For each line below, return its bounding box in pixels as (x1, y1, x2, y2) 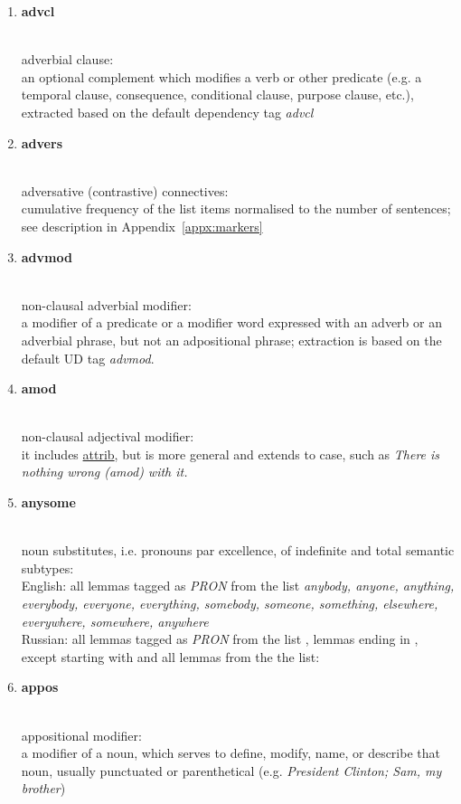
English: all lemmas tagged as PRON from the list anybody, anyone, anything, (21, 576, 455, 595)
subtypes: (21, 558, 74, 577)
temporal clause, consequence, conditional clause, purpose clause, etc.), (21, 85, 414, 104)
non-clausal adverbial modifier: (21, 295, 192, 314)
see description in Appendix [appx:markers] (21, 216, 263, 235)
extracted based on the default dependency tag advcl (21, 102, 314, 121)
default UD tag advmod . (21, 348, 155, 367)
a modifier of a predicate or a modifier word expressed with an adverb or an (21, 313, 442, 332)
